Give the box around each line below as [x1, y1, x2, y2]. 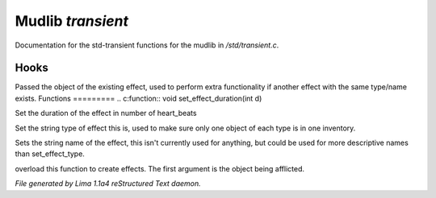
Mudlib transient [15, 12, 129, 30]
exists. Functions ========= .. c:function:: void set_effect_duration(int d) [15, 93, 262, 103]
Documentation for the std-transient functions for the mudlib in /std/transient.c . [15, 40, 279, 50]
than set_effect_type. [15, 149, 85, 159]
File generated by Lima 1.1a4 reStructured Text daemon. [15, 179, 201, 188]
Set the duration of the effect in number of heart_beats [15, 109, 197, 118]
